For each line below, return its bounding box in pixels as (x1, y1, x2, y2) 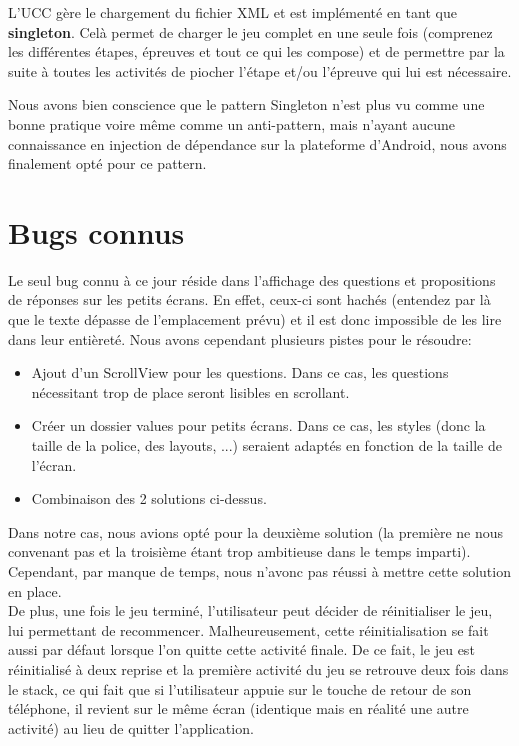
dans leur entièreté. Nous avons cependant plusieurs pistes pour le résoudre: (8, 328, 472, 349)
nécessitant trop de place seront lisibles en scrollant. (31, 381, 350, 402)
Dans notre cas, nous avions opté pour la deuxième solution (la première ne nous (8, 521, 504, 542)
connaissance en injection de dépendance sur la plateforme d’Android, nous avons (8, 133, 507, 154)
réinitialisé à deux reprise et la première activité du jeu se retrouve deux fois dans (8, 658, 509, 679)
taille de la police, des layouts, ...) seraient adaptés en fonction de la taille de (31, 435, 502, 456)
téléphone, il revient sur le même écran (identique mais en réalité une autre (8, 698, 469, 719)
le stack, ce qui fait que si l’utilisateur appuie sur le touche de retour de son (8, 678, 472, 699)
